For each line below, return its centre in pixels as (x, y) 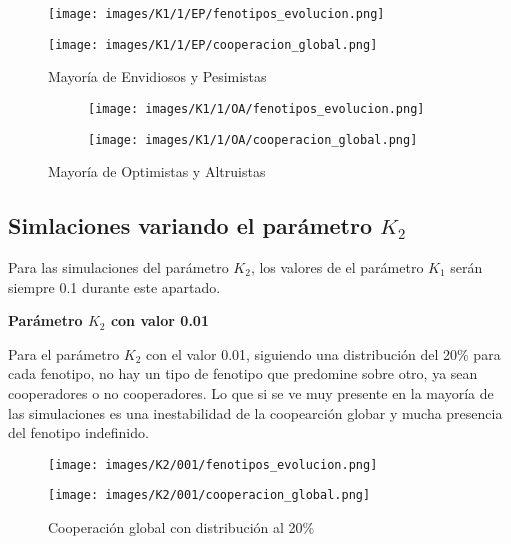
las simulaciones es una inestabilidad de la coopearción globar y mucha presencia (255, 412)
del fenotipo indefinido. (78, 432)
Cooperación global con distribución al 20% (181, 527)
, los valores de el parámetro (337, 267)
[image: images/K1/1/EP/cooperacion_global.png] (213, 44)
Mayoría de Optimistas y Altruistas (157, 171)
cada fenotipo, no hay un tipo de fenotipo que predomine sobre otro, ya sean (243, 373)
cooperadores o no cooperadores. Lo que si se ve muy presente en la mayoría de (251, 392)
